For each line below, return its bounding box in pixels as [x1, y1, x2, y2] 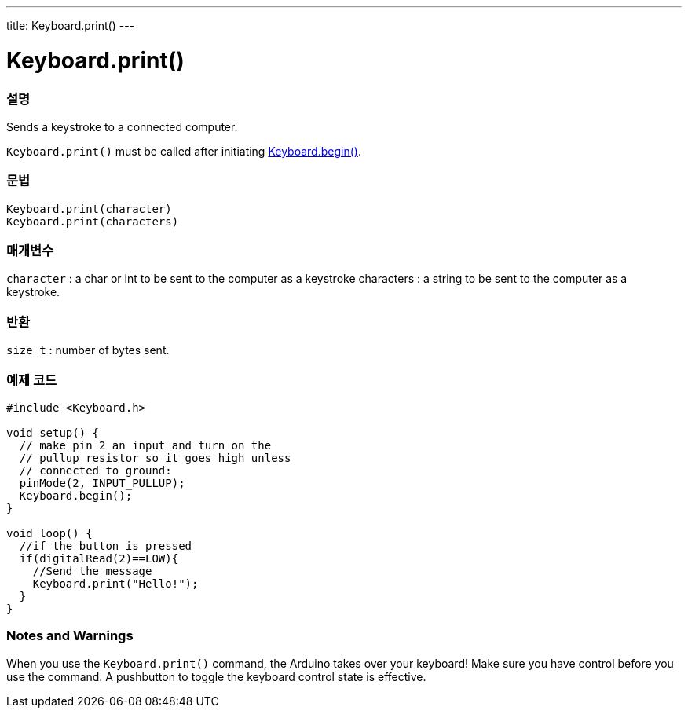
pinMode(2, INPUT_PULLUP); [19, 476, 185, 489]
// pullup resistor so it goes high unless [19, 451, 291, 464]
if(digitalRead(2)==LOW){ [19, 551, 179, 565]
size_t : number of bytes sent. [6, 343, 170, 357]
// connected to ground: [19, 463, 172, 477]
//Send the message [32, 564, 152, 577]
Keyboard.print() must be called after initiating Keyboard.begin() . [6, 144, 361, 158]
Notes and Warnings [6, 628, 134, 644]
